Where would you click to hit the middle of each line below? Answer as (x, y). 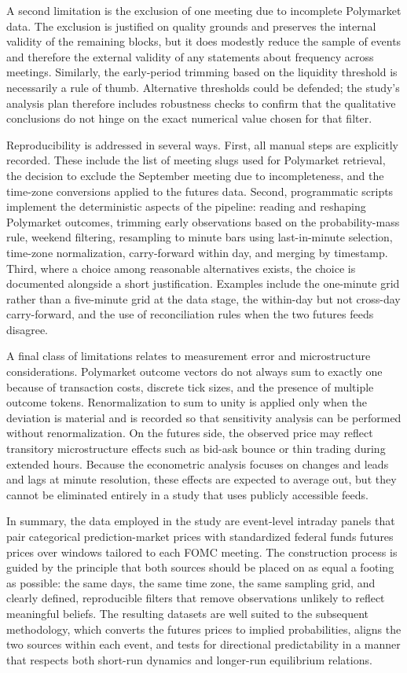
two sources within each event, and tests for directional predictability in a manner (203, 644)
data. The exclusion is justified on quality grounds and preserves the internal (191, 26)
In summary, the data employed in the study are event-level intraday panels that (201, 521)
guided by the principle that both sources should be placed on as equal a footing (200, 567)
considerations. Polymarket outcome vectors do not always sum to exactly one (194, 371)
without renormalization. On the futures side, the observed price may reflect (190, 433)
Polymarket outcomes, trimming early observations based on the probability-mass (203, 221)
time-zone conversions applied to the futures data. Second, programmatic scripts (200, 191)
